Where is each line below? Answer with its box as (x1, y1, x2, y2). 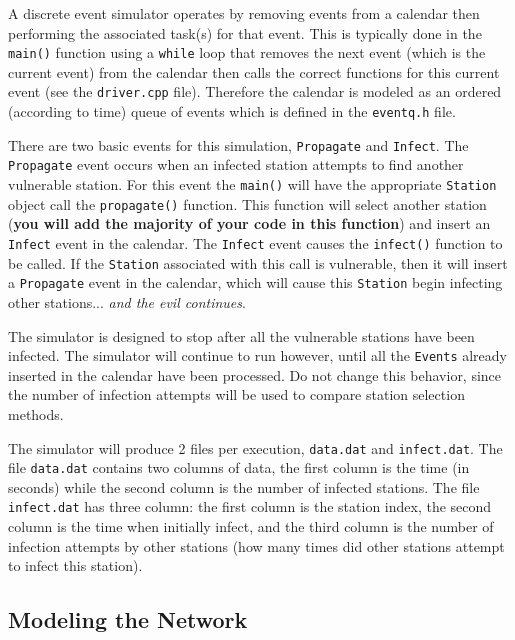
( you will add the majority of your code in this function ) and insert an (8, 213, 491, 234)
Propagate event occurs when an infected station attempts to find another (8, 154, 464, 175)
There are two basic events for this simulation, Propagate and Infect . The (8, 134, 469, 155)
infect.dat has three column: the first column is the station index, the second (8, 496, 492, 517)
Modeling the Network (8, 604, 248, 635)
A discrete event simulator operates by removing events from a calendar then (8, 3, 480, 23)
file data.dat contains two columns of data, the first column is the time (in (8, 457, 470, 478)
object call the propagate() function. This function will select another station (8, 193, 487, 214)
